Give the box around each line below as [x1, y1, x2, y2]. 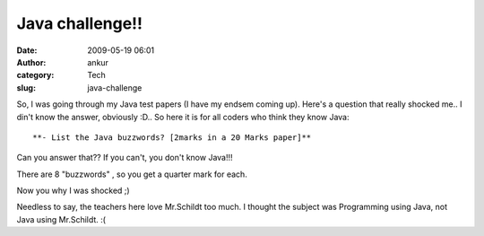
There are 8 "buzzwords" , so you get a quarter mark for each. [16, 169, 248, 179]
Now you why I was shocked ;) [16, 185, 130, 197]
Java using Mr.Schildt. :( [16, 214, 107, 224]
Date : [16, 45, 38, 56]
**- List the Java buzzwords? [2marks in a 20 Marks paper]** [32, 132, 312, 143]
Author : [16, 57, 47, 67]
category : [16, 70, 55, 81]
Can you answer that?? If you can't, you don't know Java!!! [16, 153, 233, 163]
